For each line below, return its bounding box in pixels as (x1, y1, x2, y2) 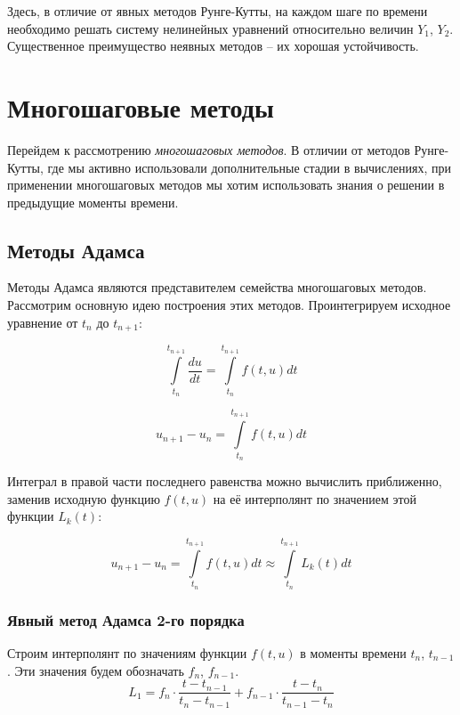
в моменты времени (300, 643, 407, 662)
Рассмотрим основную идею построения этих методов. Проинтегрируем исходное (7, 296, 451, 314)
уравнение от (7, 313, 78, 331)
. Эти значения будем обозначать (7, 661, 184, 679)
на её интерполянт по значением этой (213, 489, 416, 508)
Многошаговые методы (7, 88, 274, 125)
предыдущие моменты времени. (7, 192, 179, 211)
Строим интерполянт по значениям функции (7, 643, 247, 662)
